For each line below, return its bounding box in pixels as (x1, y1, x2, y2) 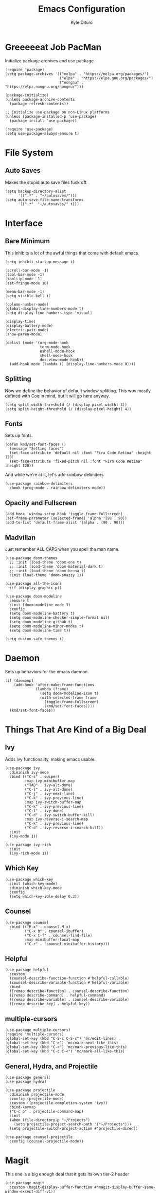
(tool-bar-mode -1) (5, 272, 45, 277)
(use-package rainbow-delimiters (5, 481, 73, 486)
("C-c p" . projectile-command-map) (9, 1109, 84, 1114)
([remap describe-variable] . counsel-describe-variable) (9, 997, 130, 1002)
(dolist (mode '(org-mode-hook (5, 340, 69, 345)
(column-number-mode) (5, 302, 49, 307)
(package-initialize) (5, 92, 49, 98)
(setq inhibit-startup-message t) (5, 259, 75, 264)
